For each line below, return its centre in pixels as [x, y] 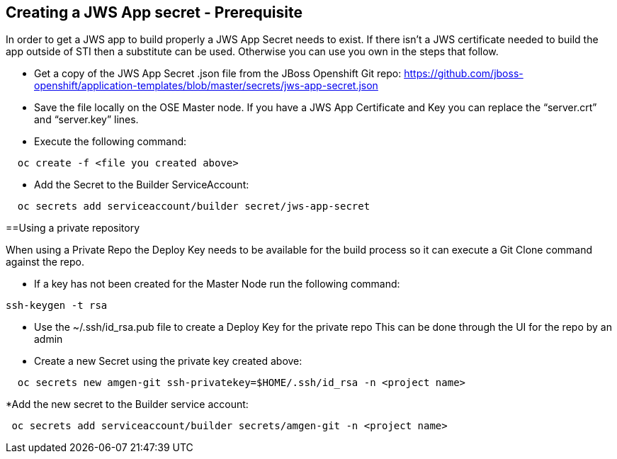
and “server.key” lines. [86, 120]
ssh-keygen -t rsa [57, 306]
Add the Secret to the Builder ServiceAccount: [142, 185]
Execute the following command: [111, 142]
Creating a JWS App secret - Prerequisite [154, 12]
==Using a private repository [73, 228]
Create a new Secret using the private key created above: [168, 361]
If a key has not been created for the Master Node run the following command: [217, 284]
